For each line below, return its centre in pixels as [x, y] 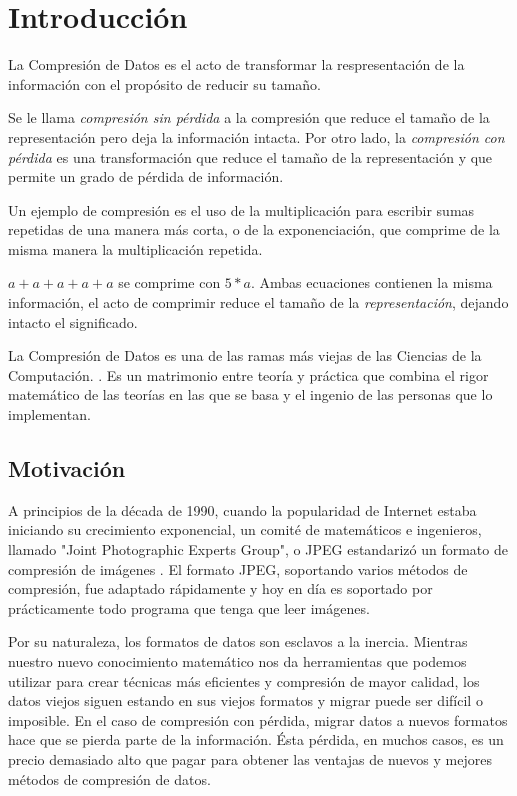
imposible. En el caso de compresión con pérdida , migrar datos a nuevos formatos [258, 719]
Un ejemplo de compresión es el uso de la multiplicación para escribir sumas [241, 209]
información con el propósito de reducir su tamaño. [164, 83]
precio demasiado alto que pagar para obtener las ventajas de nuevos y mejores [250, 758]
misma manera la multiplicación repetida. [135, 248]
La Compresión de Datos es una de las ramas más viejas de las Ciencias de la [245, 355]
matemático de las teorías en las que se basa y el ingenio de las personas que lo [250, 394]
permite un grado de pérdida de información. [146, 176]
